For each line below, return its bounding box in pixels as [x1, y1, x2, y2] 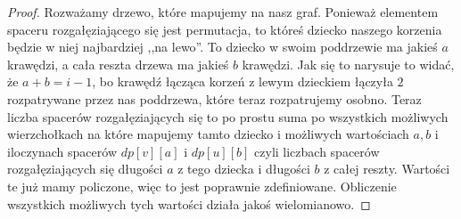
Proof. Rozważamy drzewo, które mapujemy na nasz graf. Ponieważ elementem [7, 3, 439, 20]
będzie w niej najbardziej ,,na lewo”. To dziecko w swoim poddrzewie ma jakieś [7, 37, 438, 56]
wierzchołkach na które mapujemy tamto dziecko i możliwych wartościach [7, 125, 409, 143]
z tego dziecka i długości [177, 159, 310, 178]
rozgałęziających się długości [7, 159, 163, 178]
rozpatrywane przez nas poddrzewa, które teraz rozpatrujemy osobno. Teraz [7, 89, 422, 108]
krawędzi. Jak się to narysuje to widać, [242, 54, 455, 73]
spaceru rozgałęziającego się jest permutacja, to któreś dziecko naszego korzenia [7, 20, 442, 38]
